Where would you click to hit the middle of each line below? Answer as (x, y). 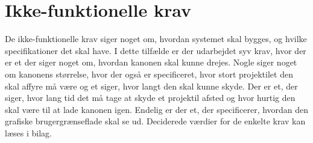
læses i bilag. (28, 132)
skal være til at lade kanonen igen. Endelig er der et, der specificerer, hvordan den (157, 109)
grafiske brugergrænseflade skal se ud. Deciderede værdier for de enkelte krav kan (155, 121)
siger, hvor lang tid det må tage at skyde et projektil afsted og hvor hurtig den (150, 98)
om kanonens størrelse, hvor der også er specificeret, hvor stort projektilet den (149, 74)
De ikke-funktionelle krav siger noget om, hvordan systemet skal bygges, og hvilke (156, 39)
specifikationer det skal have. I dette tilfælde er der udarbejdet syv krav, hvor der (156, 50)
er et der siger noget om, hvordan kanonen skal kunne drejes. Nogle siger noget (151, 62)
